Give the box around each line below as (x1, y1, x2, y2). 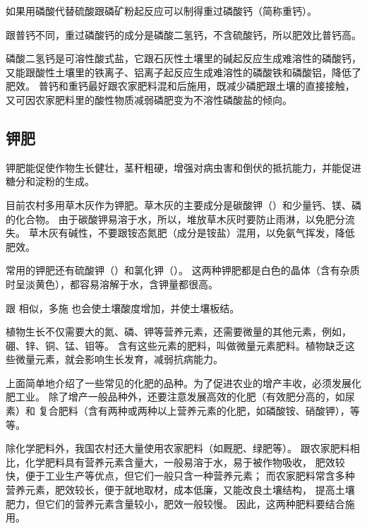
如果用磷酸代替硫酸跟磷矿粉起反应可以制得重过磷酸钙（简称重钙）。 (6, 4, 317, 18)
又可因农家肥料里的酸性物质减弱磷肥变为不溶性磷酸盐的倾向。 (6, 92, 292, 107)
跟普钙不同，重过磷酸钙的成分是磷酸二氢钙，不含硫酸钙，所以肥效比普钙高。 (6, 27, 361, 42)
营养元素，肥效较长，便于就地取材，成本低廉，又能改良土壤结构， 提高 (6, 482, 335, 497)
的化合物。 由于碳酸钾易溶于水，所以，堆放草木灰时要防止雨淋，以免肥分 (6, 211, 345, 226)
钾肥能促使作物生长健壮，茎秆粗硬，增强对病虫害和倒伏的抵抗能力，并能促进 (6, 160, 361, 174)
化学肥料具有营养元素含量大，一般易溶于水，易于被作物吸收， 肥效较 (25, 454, 345, 469)
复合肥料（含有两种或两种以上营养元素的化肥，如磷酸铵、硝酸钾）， (38, 403, 350, 418)
